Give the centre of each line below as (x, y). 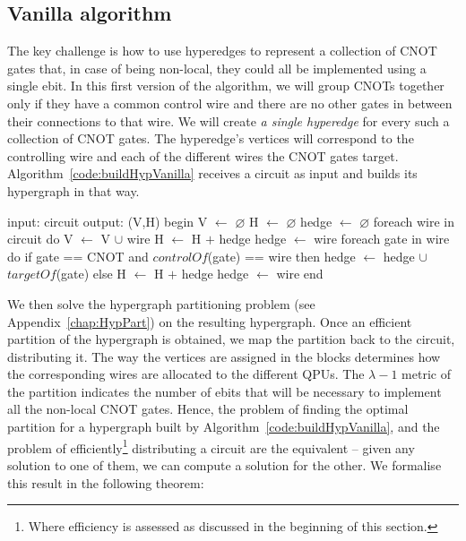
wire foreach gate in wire (382, 239)
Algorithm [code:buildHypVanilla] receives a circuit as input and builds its (212, 173)
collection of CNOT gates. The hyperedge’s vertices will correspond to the (211, 138)
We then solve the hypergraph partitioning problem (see (161, 303)
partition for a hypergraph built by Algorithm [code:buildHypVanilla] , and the (224, 427)
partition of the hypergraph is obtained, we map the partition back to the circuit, (231, 339)
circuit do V (40, 239)
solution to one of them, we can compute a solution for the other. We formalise (224, 464)
